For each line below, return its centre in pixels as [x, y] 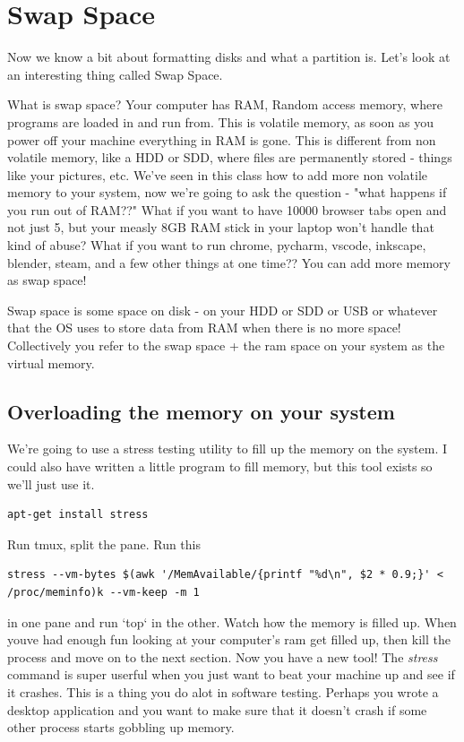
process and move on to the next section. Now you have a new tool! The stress [223, 656]
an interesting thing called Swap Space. [115, 74]
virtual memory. [51, 362]
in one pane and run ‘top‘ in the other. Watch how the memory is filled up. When [232, 621]
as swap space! [47, 280]
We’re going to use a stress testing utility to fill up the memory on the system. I [227, 449]
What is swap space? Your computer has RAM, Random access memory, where [225, 104]
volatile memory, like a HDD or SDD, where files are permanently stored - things [230, 157]
